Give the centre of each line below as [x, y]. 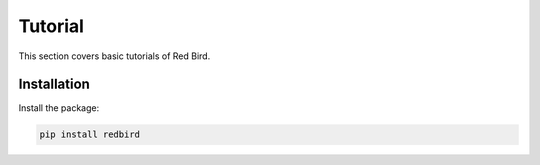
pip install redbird [89, 134]
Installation [54, 84]
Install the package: [59, 108]
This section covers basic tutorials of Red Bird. [114, 56]
